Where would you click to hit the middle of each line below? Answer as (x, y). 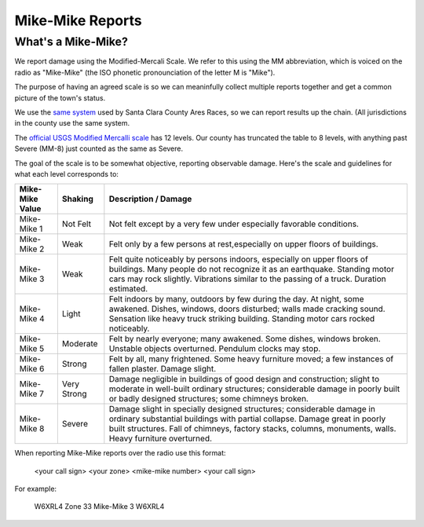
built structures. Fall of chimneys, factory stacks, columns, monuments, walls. (252, 429)
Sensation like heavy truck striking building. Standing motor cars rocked (242, 319)
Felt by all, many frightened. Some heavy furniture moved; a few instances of (251, 359)
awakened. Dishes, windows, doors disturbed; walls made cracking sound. (247, 309)
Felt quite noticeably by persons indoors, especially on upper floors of (238, 259)
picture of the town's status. (60, 97)
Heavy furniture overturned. (160, 438)
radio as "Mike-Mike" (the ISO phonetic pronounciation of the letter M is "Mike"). (145, 72)
